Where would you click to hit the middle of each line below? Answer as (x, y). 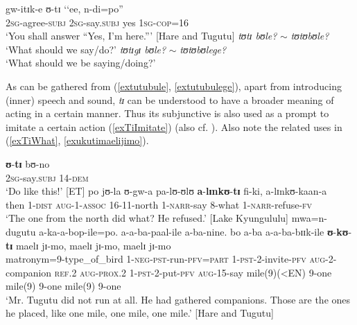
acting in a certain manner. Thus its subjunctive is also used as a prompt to (167, 113)
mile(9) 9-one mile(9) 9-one (63, 286)
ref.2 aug (75, 272)
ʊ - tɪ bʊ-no (28, 163)
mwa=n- (309, 218)
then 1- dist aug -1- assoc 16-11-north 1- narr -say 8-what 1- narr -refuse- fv (159, 204)
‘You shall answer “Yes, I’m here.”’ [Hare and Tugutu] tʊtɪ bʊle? (141, 36)
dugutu (21, 231)
